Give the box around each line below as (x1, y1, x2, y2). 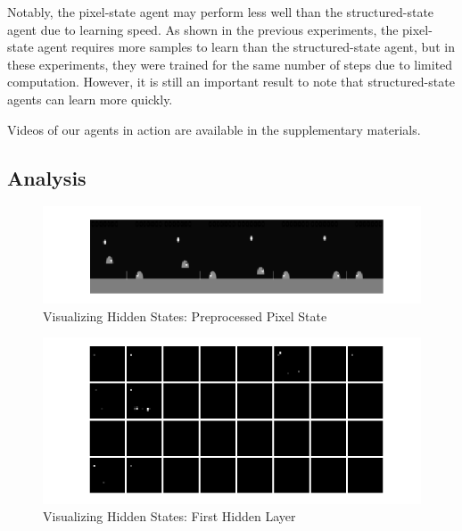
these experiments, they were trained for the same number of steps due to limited (7, 54, 453, 73)
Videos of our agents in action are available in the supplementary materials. (7, 120, 421, 138)
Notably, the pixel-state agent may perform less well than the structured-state (7, 3, 434, 21)
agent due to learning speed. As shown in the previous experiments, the (7, 20, 399, 38)
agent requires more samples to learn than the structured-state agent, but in (37, 37, 455, 56)
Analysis (7, 163, 87, 191)
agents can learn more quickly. (7, 89, 173, 108)
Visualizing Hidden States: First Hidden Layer (43, 507, 296, 526)
